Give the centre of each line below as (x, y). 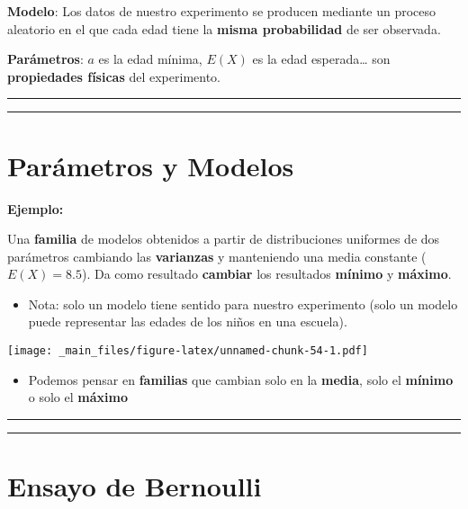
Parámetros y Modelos (151, 165)
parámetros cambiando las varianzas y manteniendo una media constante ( (217, 256)
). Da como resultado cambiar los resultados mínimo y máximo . (266, 274)
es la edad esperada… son (321, 59)
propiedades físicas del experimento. (114, 76)
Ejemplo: (36, 208)
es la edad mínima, (150, 59)
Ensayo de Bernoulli (135, 486)
